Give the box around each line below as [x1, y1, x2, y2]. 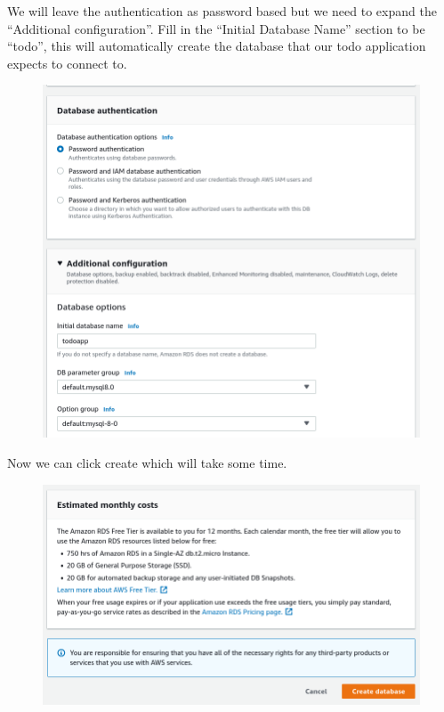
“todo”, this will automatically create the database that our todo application [7, 37, 426, 55]
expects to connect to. [7, 53, 127, 72]
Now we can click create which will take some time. [7, 454, 287, 472]
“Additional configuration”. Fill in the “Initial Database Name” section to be [7, 19, 425, 37]
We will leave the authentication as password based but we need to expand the [7, 2, 437, 20]
